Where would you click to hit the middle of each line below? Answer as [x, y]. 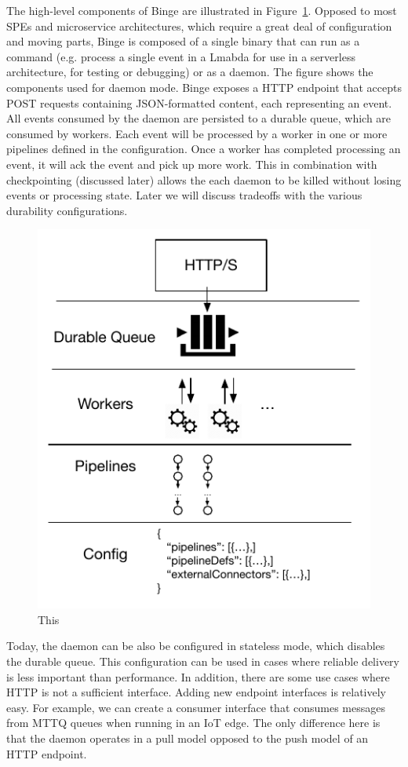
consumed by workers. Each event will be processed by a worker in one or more [197, 133]
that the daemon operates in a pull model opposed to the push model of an [188, 738]
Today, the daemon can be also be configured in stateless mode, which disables [196, 646]
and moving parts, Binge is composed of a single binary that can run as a [183, 41]
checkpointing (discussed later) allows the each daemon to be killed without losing [204, 179]
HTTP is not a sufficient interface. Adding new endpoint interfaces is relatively [196, 692]
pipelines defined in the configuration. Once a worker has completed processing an [204, 149]
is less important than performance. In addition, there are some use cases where [198, 676]
